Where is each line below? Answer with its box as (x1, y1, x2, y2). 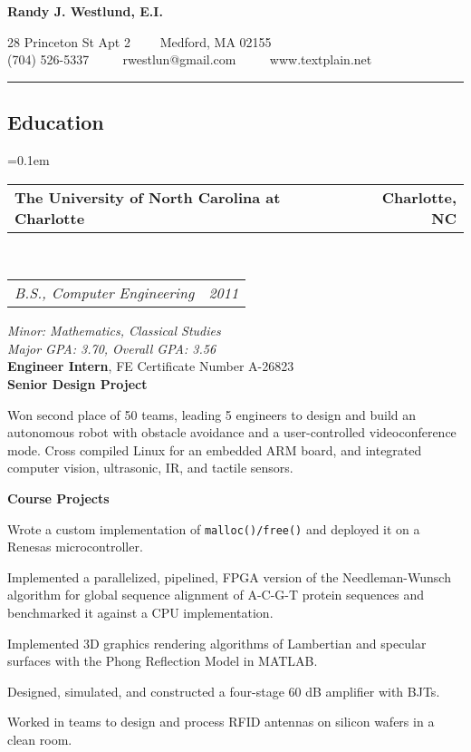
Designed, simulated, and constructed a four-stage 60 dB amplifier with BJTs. (7, 681, 440, 700)
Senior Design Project (7, 374, 148, 393)
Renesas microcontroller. (7, 537, 143, 556)
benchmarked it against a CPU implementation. (7, 602, 274, 621)
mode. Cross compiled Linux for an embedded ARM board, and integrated (7, 440, 422, 459)
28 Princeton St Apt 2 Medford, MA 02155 (7, 32, 272, 51)
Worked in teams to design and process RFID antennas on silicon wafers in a (7, 712, 435, 731)
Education (7, 108, 104, 136)
